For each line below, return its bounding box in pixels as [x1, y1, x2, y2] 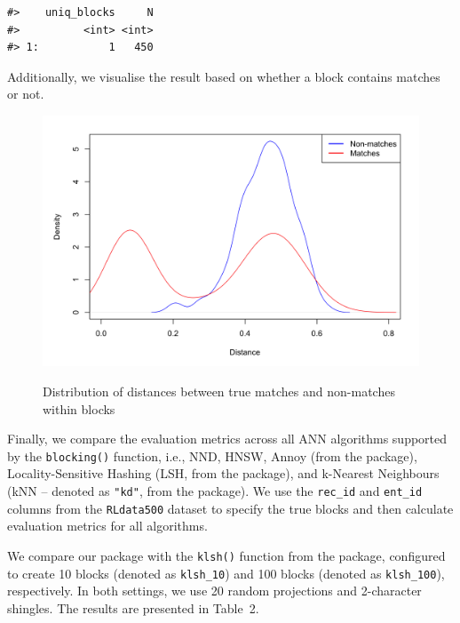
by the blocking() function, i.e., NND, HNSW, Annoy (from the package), [7, 446, 417, 465]
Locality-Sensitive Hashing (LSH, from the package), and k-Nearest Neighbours [7, 464, 440, 483]
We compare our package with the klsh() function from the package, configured [7, 546, 446, 564]
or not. [7, 84, 44, 103]
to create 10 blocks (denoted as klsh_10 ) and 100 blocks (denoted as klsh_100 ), [7, 563, 445, 582]
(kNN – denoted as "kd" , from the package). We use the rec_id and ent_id [7, 481, 423, 499]
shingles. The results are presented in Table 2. [7, 598, 259, 617]
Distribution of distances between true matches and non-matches [43, 381, 395, 400]
